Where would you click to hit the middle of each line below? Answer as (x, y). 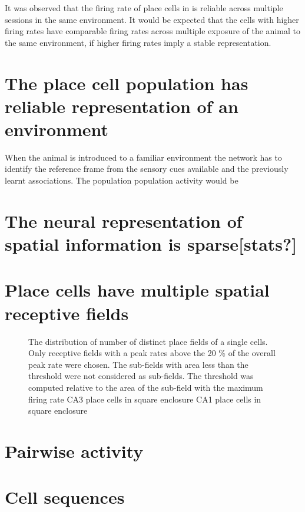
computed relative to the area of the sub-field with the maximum (146, 387)
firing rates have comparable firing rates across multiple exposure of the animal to (152, 31)
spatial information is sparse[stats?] (151, 244)
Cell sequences (65, 497)
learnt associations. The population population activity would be (122, 180)
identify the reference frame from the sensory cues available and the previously (147, 169)
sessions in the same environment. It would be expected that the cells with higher (152, 19)
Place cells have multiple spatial (137, 290)
